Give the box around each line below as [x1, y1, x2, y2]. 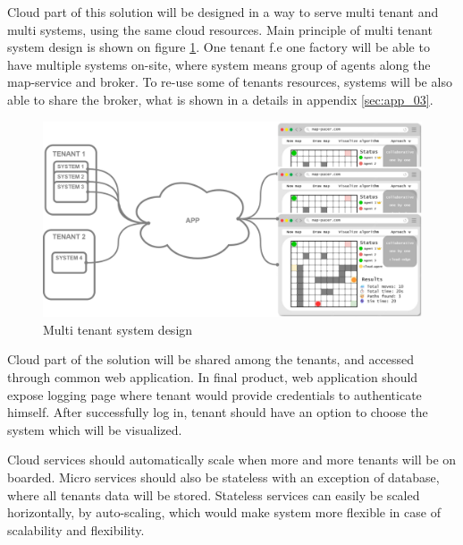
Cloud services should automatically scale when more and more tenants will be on [7, 450, 457, 469]
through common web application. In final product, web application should [7, 367, 418, 386]
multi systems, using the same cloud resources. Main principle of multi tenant [7, 20, 433, 38]
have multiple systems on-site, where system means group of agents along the [7, 55, 431, 73]
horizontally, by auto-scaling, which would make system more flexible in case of [7, 503, 441, 522]
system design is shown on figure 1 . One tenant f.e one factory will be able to [7, 38, 430, 56]
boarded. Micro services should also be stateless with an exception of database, [7, 467, 440, 486]
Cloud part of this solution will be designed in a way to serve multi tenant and [7, 3, 439, 21]
